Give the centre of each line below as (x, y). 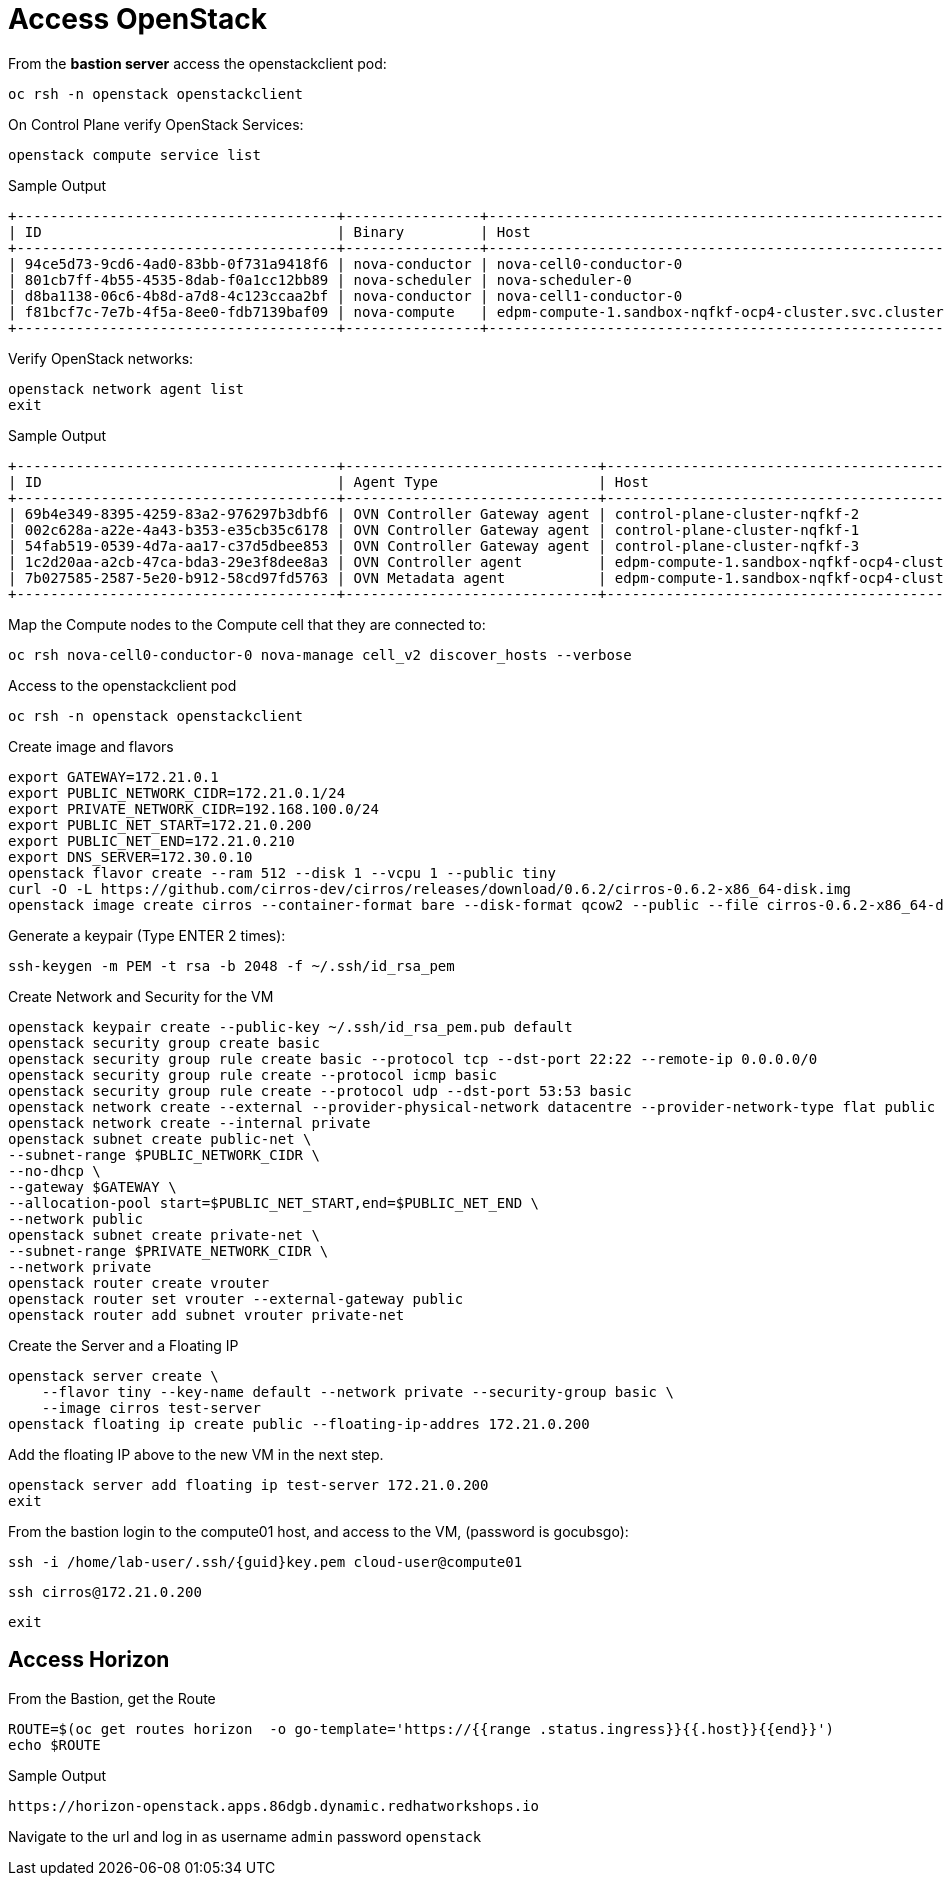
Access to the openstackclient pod (122, 685)
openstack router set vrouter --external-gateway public (236, 1298)
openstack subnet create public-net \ (160, 1138)
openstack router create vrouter (139, 1282)
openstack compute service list (134, 154)
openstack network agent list (126, 388)
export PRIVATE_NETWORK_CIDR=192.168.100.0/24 (193, 808)
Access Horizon (89, 1660)
